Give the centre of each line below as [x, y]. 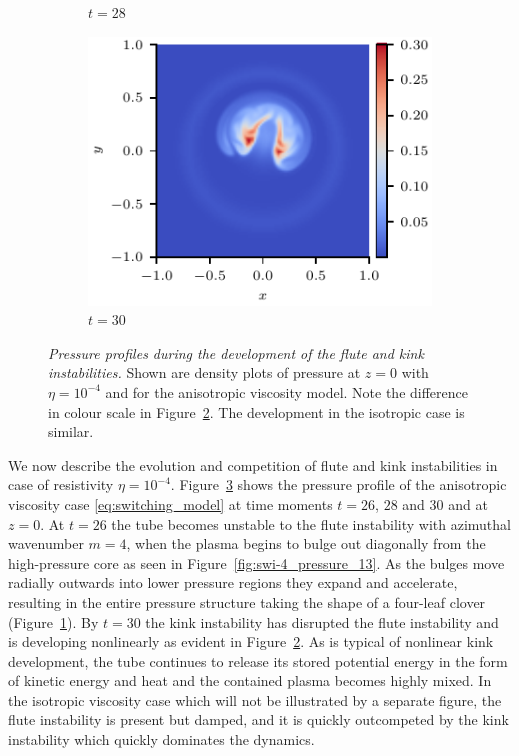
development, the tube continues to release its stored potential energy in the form [258, 660]
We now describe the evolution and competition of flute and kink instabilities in [253, 464]
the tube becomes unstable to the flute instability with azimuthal [311, 523]
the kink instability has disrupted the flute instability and [322, 621]
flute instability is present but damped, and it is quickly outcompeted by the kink [258, 719]
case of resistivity [61, 484]
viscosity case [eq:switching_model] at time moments [170, 503]
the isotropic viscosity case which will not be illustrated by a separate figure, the [255, 699]
